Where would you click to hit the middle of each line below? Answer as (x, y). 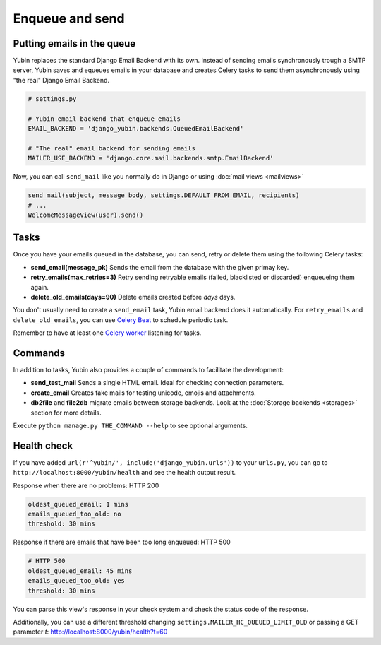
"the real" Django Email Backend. (61, 80)
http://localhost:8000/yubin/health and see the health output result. (125, 473)
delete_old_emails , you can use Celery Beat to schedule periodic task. (121, 320)
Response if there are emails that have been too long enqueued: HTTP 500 (122, 542)
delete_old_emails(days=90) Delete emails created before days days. (133, 297)
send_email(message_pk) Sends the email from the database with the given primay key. (160, 267)
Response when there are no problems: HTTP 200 (86, 485)
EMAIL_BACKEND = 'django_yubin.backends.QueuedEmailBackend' (136, 128)
